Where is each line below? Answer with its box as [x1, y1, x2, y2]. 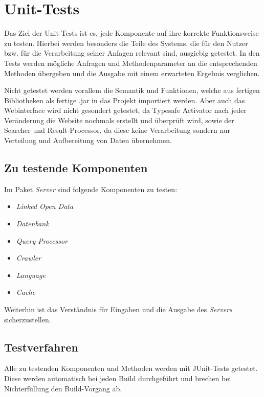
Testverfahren [4, 339, 78, 355]
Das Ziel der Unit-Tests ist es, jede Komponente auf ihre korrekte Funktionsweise [4, 28, 259, 38]
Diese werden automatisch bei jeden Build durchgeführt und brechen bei [4, 373, 231, 383]
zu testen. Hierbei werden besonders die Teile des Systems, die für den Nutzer [4, 37, 248, 48]
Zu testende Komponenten [4, 160, 148, 176]
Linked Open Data [16, 201, 74, 212]
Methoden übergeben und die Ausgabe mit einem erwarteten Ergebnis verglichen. [4, 67, 260, 78]
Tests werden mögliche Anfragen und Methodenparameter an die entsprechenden [4, 57, 257, 68]
